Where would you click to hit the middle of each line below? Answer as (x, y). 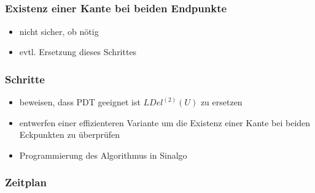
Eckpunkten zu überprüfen (70, 134)
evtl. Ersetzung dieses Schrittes (78, 52)
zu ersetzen (221, 102)
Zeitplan (26, 182)
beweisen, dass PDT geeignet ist (80, 102)
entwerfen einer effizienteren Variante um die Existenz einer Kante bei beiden (165, 122)
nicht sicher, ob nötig (59, 31)
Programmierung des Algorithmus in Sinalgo (103, 155)
